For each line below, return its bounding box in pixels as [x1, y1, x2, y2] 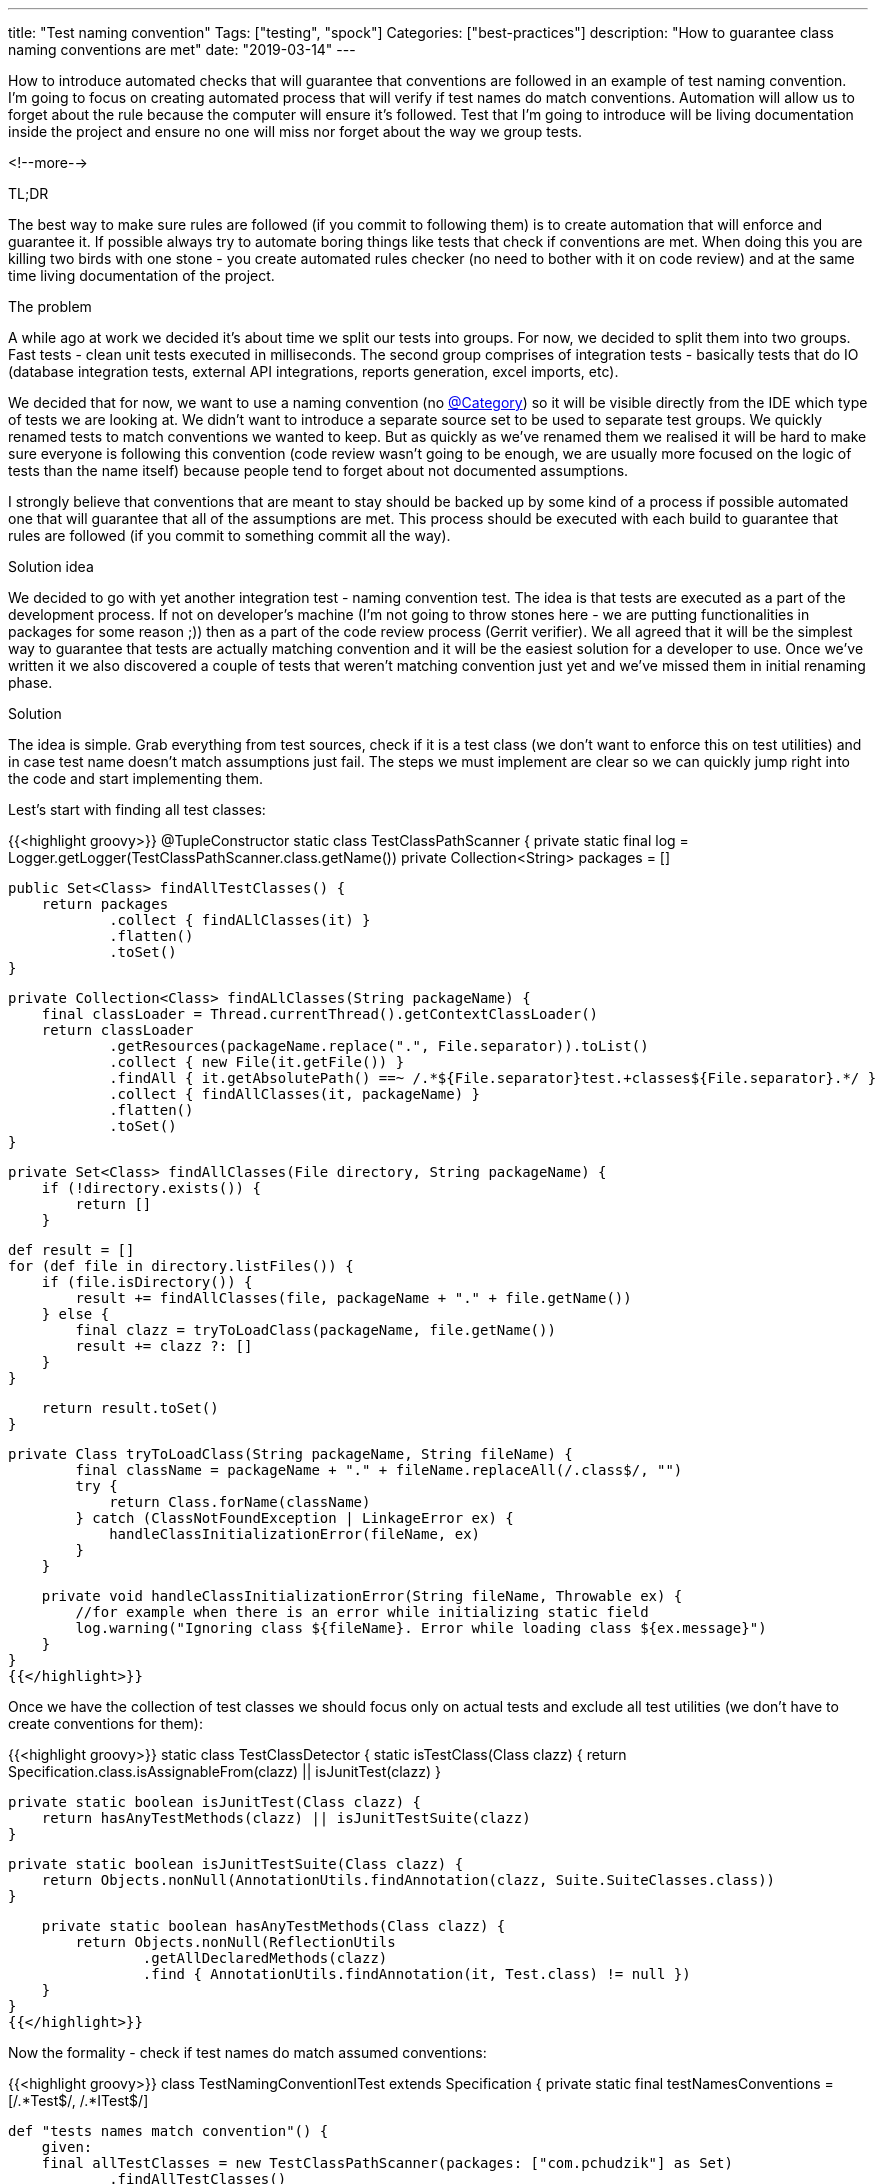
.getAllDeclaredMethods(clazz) [142, 1950, 388, 1966]
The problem [8, 298, 92, 315]
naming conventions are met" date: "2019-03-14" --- [8, 41, 356, 58]
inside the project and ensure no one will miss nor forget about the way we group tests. [8, 123, 583, 140]
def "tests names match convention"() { [8, 2123, 329, 2139]
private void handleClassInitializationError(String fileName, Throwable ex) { [41, 1588, 683, 1604]
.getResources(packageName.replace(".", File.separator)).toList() [109, 1038, 649, 1054]
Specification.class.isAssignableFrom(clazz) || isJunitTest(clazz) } [8, 1763, 441, 1780]
